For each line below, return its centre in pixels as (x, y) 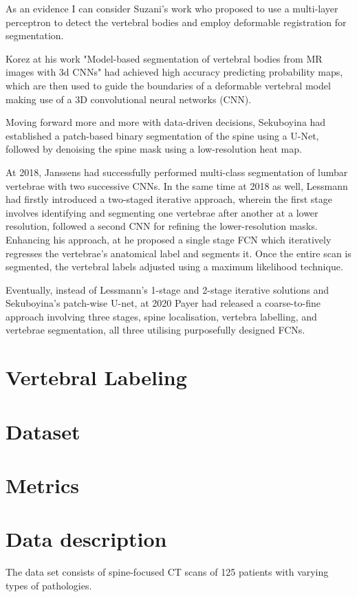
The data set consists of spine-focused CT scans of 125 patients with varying (167, 572)
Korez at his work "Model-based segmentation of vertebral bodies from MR (164, 58)
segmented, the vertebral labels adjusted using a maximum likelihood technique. (174, 267)
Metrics (43, 485)
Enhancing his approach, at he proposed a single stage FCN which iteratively (169, 239)
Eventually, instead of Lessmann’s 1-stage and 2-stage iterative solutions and (167, 289)
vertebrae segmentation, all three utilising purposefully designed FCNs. (155, 330)
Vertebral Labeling (96, 377)
